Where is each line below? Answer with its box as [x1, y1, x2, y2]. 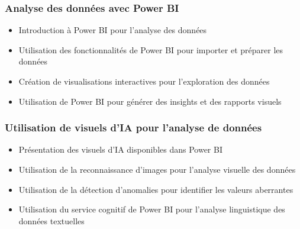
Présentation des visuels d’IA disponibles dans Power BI [18, 143, 222, 156]
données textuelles [18, 214, 85, 227]
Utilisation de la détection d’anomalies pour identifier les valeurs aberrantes [18, 183, 293, 195]
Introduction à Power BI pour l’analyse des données [18, 24, 207, 36]
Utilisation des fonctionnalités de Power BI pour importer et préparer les [18, 43, 283, 56]
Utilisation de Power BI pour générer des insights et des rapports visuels [18, 95, 282, 107]
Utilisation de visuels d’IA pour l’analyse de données [5, 120, 262, 135]
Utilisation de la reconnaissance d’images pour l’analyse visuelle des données [18, 163, 296, 175]
